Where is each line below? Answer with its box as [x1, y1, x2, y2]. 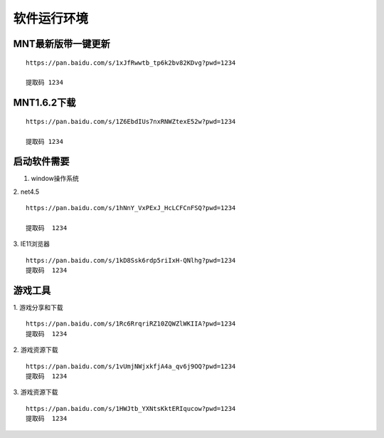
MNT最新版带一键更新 [13, 38, 110, 50]
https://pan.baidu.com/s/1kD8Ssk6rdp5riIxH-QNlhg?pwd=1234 [26, 256, 236, 264]
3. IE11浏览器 [13, 239, 50, 249]
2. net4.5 [13, 187, 40, 196]
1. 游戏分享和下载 [13, 303, 63, 312]
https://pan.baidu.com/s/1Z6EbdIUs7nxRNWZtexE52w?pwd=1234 [26, 118, 236, 125]
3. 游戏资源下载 [13, 388, 58, 397]
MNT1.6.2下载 [13, 97, 76, 109]
